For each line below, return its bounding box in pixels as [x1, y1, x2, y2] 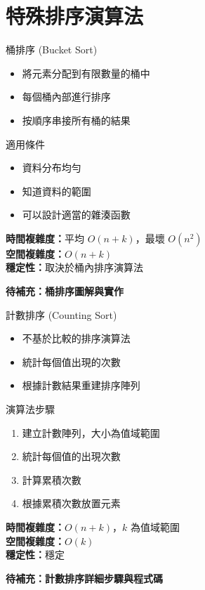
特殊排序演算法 [6, 1, 144, 30]
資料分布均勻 [22, 160, 81, 175]
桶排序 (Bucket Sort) [6, 42, 98, 57]
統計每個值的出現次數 [22, 449, 121, 464]
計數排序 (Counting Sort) [6, 307, 117, 322]
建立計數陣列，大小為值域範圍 [22, 425, 160, 440]
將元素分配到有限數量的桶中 [22, 65, 150, 80]
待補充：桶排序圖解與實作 [6, 284, 124, 299]
